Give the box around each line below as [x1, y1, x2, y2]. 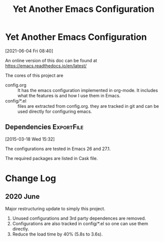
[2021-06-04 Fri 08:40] [5, 48, 54, 54]
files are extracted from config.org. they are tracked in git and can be [17, 103, 159, 109]
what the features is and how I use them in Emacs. [17, 92, 121, 98]
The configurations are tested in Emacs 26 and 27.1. [5, 146, 111, 152]
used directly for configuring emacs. [17, 108, 92, 114]
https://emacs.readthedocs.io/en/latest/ [5, 63, 87, 69]
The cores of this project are [5, 72, 64, 78]
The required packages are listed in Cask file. [5, 155, 98, 161]
